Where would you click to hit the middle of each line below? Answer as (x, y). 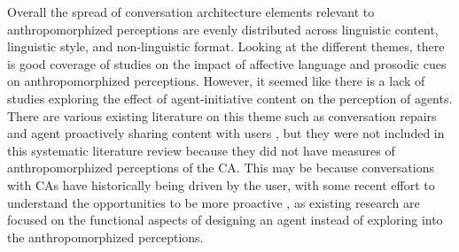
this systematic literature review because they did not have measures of (201, 150)
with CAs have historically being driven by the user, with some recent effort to (221, 184)
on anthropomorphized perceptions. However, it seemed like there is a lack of (216, 81)
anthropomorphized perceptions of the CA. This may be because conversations (221, 168)
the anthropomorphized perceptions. (105, 237)
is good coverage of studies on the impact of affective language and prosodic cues (227, 63)
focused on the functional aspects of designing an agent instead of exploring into (225, 220)
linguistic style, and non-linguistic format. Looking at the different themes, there (226, 46)
